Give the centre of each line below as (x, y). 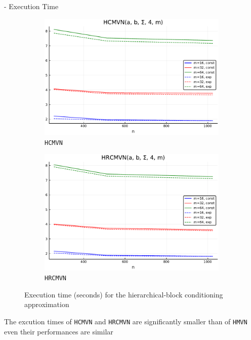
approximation (47, 304)
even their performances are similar (59, 331)
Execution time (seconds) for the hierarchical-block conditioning (124, 294)
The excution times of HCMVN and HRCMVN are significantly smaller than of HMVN (126, 321)
